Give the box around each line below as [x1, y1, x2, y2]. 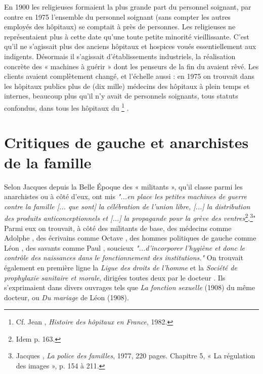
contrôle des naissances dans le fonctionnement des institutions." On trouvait [4, 252, 243, 263]
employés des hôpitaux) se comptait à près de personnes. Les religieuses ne [4, 21, 236, 32]
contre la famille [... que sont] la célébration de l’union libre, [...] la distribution [4, 201, 250, 211]
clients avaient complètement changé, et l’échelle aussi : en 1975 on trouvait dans [4, 71, 254, 81]
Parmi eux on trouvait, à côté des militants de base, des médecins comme [4, 222, 232, 233]
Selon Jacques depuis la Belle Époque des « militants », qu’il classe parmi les [4, 181, 243, 192]
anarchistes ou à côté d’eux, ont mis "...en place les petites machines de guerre [4, 191, 247, 202]
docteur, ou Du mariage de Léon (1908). [4, 292, 129, 302]
